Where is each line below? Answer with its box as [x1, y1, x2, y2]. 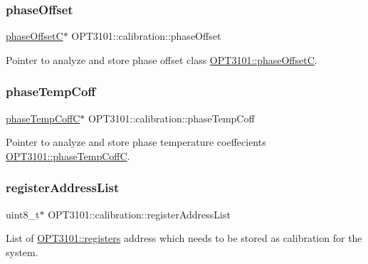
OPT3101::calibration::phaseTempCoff [88, 110, 255, 125]
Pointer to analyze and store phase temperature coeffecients [6, 134, 266, 149]
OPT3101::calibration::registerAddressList [48, 206, 231, 221]
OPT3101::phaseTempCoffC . [6, 148, 130, 163]
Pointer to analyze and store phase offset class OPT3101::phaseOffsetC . [6, 52, 317, 67]
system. [6, 244, 38, 259]
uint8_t [6, 206, 40, 221]
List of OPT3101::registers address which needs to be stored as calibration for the [6, 231, 362, 245]
